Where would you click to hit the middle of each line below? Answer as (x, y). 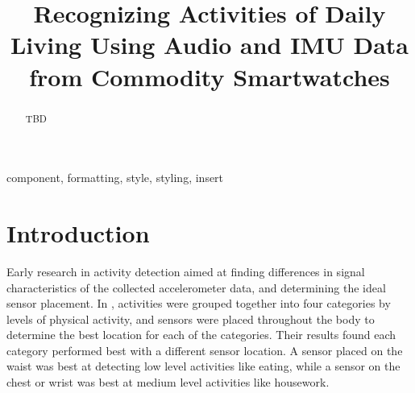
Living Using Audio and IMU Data (210, 45)
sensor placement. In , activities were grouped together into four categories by (199, 303)
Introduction (78, 232)
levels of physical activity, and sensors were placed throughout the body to (191, 319)
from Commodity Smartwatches (210, 76)
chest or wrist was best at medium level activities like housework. (168, 382)
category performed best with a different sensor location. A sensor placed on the (205, 350)
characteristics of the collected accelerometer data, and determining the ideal (196, 287)
